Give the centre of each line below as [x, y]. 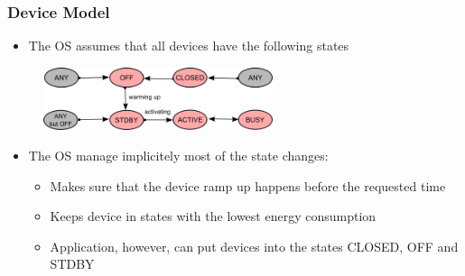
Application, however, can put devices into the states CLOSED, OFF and [254, 246]
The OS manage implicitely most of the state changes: [178, 155]
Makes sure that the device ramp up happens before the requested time [248, 185]
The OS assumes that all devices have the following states [189, 46]
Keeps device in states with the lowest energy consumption [213, 216]
